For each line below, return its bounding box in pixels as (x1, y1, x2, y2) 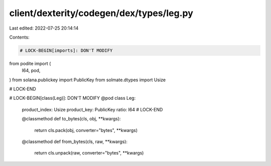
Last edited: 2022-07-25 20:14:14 (9, 25, 79, 31)
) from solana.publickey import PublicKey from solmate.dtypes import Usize (9, 77, 166, 83)
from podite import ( (9, 60, 51, 66)
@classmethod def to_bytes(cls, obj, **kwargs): (22, 116, 121, 122)
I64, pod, (22, 68, 41, 74)
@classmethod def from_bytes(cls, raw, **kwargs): (22, 138, 128, 145)
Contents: (9, 34, 30, 40)
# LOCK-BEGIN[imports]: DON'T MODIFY (20, 48, 113, 53)
